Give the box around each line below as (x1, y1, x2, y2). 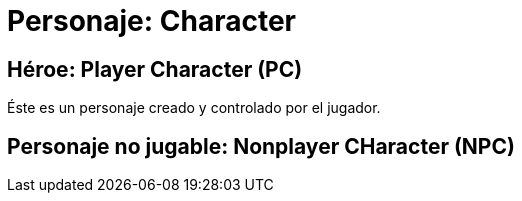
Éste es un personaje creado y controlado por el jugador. (7, 99, 381, 117)
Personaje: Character (7, 4, 296, 38)
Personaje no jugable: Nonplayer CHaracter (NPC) (7, 133, 515, 159)
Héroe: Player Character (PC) (7, 56, 303, 82)
